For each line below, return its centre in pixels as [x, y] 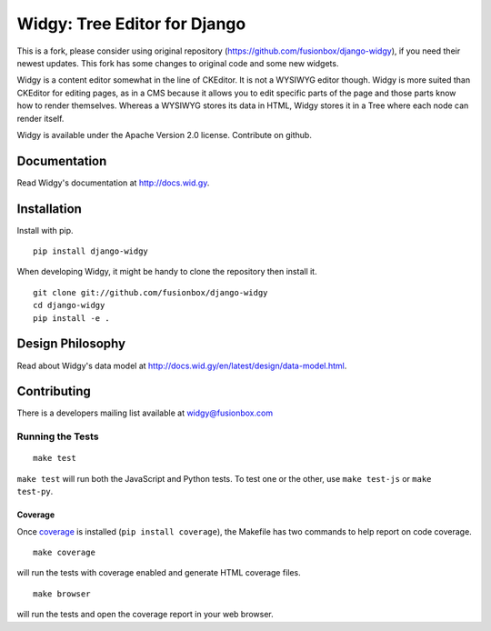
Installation [49, 209]
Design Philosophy [71, 344]
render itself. [40, 118]
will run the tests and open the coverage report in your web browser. [145, 615]
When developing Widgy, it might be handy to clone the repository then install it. [167, 272]
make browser [62, 594]
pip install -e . [71, 318]
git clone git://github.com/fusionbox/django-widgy [150, 292]
